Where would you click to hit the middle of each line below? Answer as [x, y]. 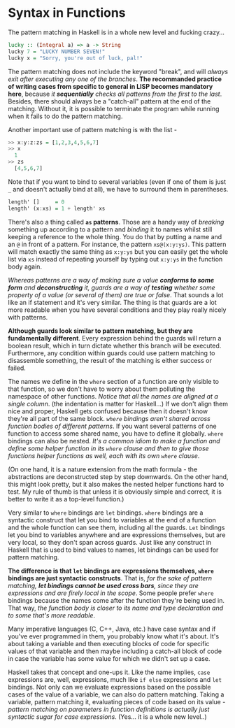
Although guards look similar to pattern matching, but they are [100, 331]
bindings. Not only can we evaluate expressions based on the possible [109, 687]
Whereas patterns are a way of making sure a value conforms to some [111, 280]
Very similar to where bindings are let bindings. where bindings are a [106, 513]
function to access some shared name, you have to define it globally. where [116, 433]
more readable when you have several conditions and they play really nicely [117, 310]
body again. [25, 266]
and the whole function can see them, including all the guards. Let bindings [116, 527]
